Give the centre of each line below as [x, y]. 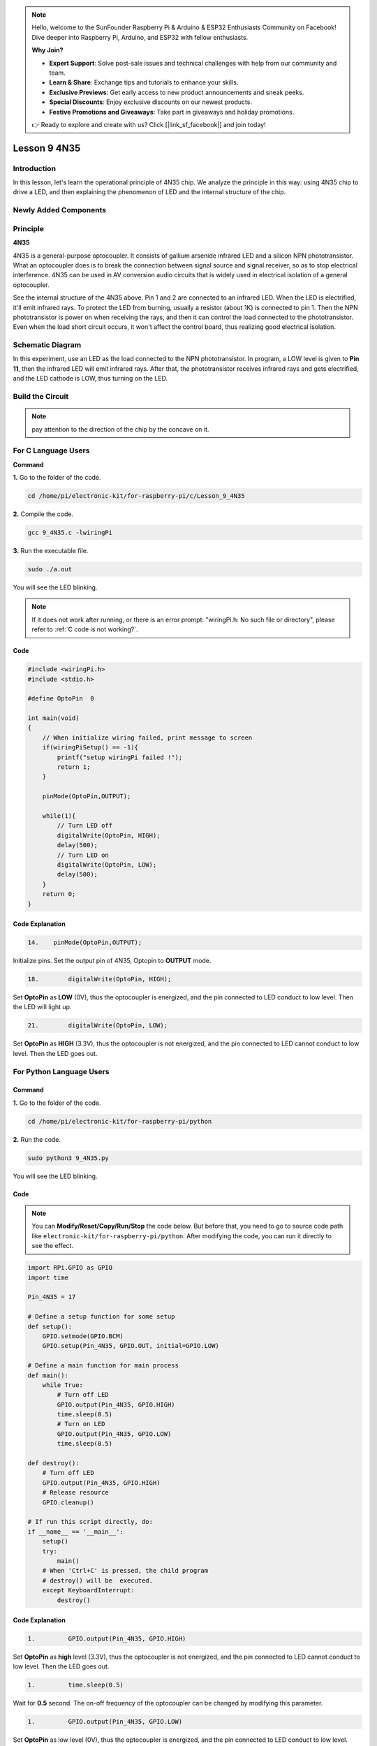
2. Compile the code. [43, 514]
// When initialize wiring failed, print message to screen [147, 738]
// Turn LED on [83, 855]
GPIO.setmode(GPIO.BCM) [83, 1336]
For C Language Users [51, 450]
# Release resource [76, 1492]
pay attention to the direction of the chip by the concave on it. [120, 429]
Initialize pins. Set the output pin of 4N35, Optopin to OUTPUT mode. [112, 961]
